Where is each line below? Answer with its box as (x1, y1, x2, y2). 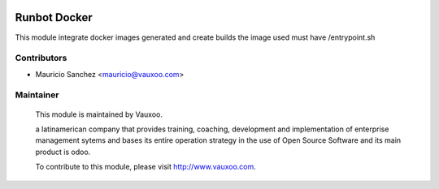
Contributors (15, 53, 67, 64)
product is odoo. (35, 147, 91, 157)
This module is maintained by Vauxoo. (35, 110, 163, 119)
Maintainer (15, 89, 59, 101)
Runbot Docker (15, 11, 93, 24)
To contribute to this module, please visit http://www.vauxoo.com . (35, 162, 256, 172)
